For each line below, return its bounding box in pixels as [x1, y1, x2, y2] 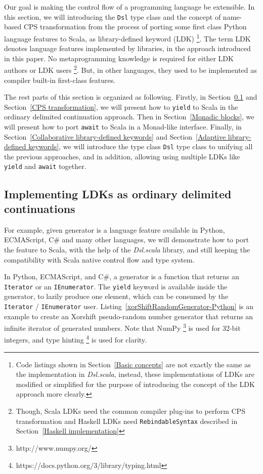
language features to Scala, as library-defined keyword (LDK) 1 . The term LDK [4, 31, 251, 44]
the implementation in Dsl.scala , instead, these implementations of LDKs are [16, 369, 254, 379]
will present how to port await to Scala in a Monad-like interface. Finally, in [4, 121, 242, 132]
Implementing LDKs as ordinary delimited [4, 186, 232, 201]
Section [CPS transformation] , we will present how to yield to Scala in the [4, 101, 238, 112]
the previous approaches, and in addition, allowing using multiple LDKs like [4, 151, 240, 161]
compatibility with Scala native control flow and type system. [4, 254, 195, 265]
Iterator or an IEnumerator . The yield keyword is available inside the [4, 281, 228, 291]
